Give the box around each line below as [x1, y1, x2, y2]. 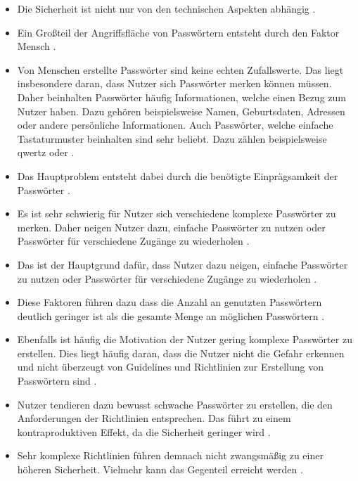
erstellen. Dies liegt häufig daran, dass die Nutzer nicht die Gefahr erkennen [17, 345, 345, 360]
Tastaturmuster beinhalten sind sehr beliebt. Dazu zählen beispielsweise [17, 131, 327, 146]
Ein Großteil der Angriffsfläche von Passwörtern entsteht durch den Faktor [17, 25, 340, 39]
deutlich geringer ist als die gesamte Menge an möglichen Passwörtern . [17, 308, 325, 323]
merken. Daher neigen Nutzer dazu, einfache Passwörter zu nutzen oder [17, 219, 326, 234]
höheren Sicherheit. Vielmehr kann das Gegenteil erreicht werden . [17, 462, 303, 477]
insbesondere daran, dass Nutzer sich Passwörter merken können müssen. [17, 76, 332, 91]
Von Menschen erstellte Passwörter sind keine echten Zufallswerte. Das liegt [17, 62, 344, 77]
